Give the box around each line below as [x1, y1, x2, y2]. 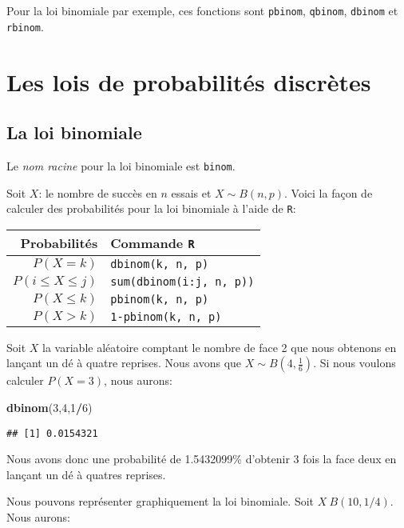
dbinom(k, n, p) [110, 257, 209, 270]
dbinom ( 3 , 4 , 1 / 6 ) [6, 398, 93, 415]
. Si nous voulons [313, 354, 396, 371]
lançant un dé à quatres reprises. [6, 466, 166, 482]
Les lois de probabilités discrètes [6, 65, 371, 98]
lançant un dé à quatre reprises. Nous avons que [6, 354, 242, 371]
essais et [171, 184, 212, 201]
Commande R [110, 233, 195, 252]
